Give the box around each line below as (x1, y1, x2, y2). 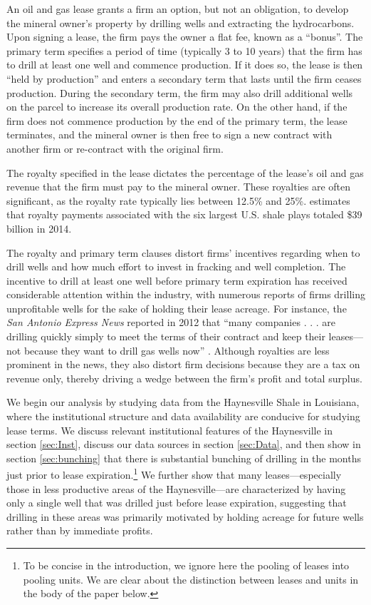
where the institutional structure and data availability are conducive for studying (6, 409, 360, 424)
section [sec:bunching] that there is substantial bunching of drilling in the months (6, 450, 361, 465)
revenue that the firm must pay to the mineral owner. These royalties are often (6, 179, 351, 194)
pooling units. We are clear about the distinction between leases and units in (23, 571, 359, 586)
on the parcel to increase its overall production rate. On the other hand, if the (6, 99, 348, 114)
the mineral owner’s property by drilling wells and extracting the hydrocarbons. (6, 15, 355, 30)
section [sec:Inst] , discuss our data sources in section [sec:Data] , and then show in (6, 437, 361, 452)
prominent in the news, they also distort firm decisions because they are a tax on (6, 357, 360, 372)
